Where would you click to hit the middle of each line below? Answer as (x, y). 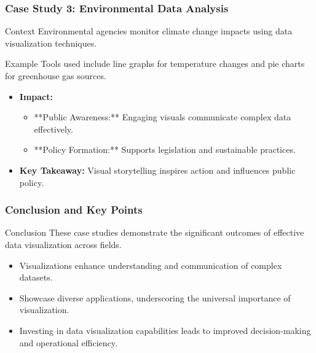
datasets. (36, 277)
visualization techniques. (51, 43)
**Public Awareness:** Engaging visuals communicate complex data (163, 117)
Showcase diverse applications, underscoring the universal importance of (155, 297)
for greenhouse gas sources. (56, 76)
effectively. (53, 129)
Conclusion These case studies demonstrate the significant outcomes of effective (155, 232)
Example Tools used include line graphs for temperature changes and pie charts (155, 64)
